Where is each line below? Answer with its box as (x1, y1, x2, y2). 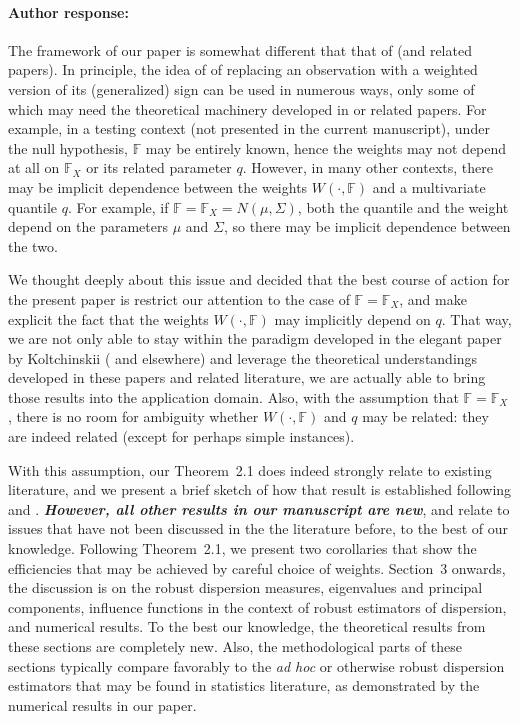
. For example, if (67, 196, 169, 217)
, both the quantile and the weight (297, 196, 509, 217)
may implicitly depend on (274, 308, 431, 329)
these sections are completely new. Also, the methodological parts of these (8, 636, 462, 657)
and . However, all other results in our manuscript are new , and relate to (8, 498, 510, 519)
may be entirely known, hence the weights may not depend (145, 137, 507, 158)
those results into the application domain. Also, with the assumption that (8, 386, 459, 407)
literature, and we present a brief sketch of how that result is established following (8, 479, 512, 500)
